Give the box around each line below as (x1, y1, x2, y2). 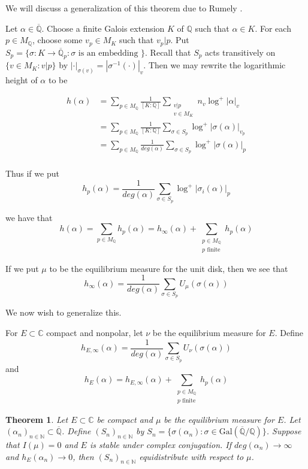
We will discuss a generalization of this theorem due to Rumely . (5, 2, 243, 14)
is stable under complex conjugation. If (89, 438, 232, 450)
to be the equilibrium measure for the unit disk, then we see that (49, 262, 288, 274)
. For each (255, 22, 291, 34)
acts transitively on (205, 46, 276, 58)
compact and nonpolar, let (46, 326, 143, 338)
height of (5, 74, 38, 86)
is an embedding (78, 49, 138, 58)
